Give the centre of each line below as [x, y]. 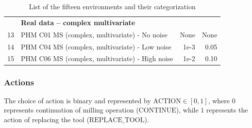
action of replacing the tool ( [47, 119]
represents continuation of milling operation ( [71, 110]
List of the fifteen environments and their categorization [112, 6]
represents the [227, 110]
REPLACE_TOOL [117, 120]
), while [187, 110]
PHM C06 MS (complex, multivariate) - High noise [97, 58]
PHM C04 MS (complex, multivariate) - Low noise [96, 46]
